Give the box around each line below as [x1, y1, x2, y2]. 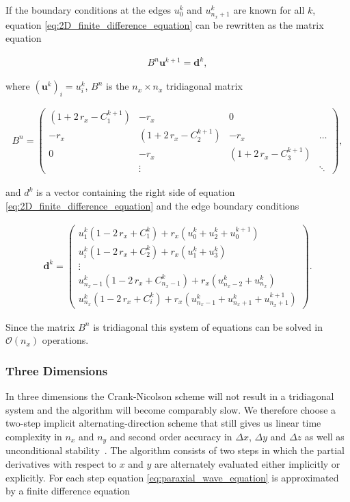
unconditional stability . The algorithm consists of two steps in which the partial [5, 443, 345, 457]
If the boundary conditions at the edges [5, 3, 172, 16]
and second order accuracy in [109, 429, 232, 443]
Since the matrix [5, 319, 75, 334]
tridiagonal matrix [166, 79, 243, 93]
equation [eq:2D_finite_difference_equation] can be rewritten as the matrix [5, 17, 324, 32]
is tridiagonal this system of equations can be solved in [93, 319, 323, 334]
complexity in [5, 429, 62, 443]
